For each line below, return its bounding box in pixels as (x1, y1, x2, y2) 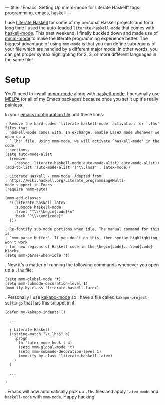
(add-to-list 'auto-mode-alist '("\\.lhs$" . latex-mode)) (5, 165, 131, 170)
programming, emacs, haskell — (5, 10, 71, 16)
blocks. (5, 248, 21, 253)
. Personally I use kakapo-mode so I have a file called (5, 294, 115, 300)
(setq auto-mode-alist (5, 152, 52, 157)
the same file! (5, 57, 33, 62)
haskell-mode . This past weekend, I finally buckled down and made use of (5, 30, 158, 36)
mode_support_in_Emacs (5, 182, 52, 187)
